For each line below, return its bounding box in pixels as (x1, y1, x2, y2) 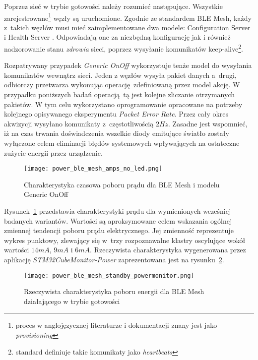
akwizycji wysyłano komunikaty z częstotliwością (4, 118, 154, 128)
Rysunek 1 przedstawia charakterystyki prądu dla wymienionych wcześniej (4, 206, 231, 216)
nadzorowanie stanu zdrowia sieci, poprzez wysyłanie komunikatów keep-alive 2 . (4, 42, 243, 54)
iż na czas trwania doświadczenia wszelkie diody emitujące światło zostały (4, 128, 229, 138)
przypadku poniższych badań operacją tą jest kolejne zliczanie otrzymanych (4, 89, 235, 100)
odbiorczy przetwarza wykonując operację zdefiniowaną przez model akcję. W (4, 79, 240, 90)
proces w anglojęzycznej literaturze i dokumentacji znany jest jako (15, 320, 217, 330)
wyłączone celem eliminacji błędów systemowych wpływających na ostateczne (4, 138, 240, 148)
